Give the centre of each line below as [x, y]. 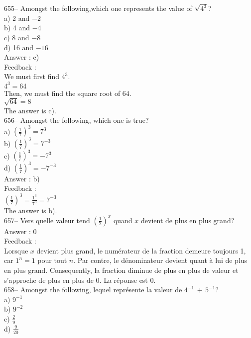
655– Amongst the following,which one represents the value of [98, 8]
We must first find [32, 76]
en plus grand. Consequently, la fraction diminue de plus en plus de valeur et [121, 270]
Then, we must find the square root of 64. [68, 93]
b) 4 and [17, 28]
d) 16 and [19, 47]
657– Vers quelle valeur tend [47, 220]
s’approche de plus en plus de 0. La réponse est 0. [80, 280]
